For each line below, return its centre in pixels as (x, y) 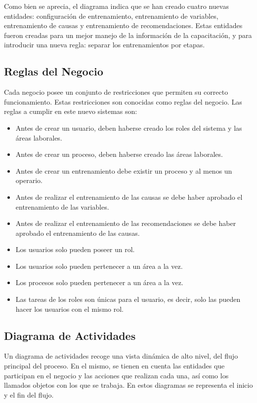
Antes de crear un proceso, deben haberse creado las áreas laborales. (119, 154)
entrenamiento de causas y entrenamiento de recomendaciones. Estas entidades (123, 25)
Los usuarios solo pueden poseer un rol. (75, 249)
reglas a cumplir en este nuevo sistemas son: (71, 111)
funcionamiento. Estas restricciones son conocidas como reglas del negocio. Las (123, 101)
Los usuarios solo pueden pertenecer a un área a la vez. (99, 266)
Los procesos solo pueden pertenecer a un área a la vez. (99, 282)
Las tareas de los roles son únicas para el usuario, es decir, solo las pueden (128, 299)
